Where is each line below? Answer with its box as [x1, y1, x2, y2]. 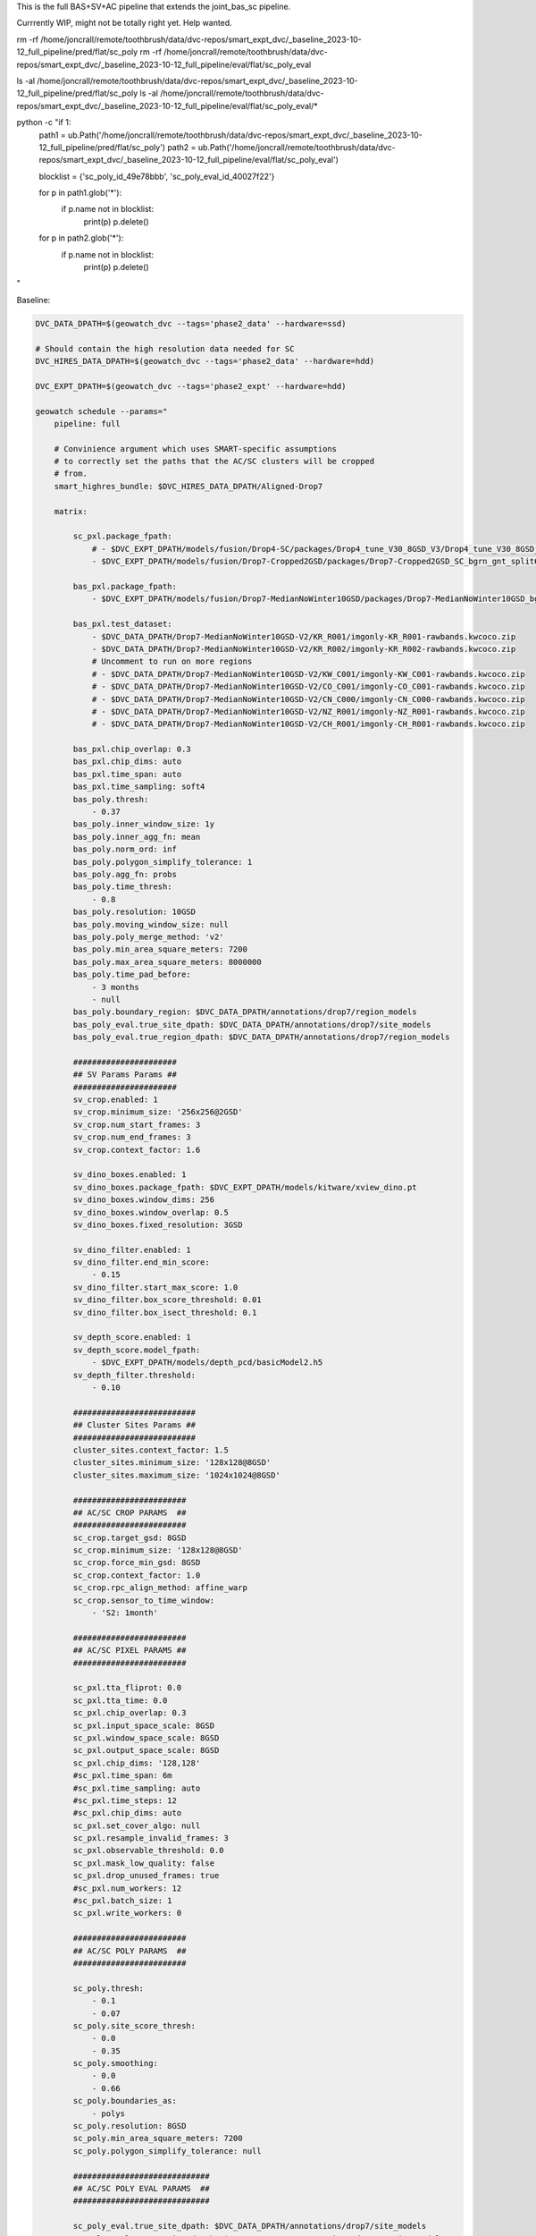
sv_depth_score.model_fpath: [72, 1344, 201, 1355]
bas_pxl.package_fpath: [72, 581, 178, 591]
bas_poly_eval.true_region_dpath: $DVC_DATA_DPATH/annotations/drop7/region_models [72, 1032, 450, 1042]
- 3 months [91, 982, 140, 992]
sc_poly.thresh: [72, 1983, 145, 1994]
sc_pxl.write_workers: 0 [72, 1908, 182, 1918]
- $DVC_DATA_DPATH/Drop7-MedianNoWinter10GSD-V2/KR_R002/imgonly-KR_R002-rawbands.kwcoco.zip [91, 644, 516, 654]
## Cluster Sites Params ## [72, 1420, 197, 1430]
